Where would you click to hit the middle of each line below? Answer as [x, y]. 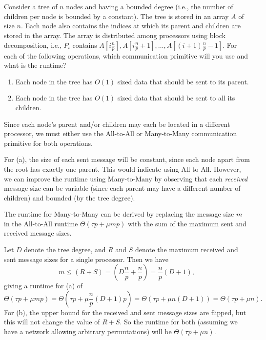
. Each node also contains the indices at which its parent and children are [131, 26]
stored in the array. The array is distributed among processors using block [115, 35]
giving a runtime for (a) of [43, 286]
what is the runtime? [35, 65]
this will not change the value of [52, 322]
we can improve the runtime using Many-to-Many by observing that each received [126, 178]
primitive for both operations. [48, 143]
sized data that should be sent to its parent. [183, 81]
